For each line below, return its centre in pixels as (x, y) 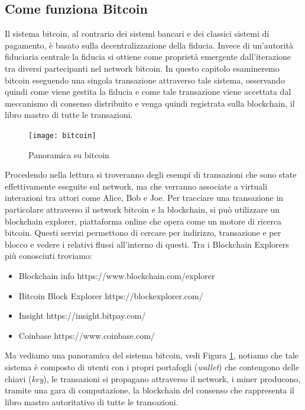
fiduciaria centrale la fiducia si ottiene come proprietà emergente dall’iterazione (148, 57)
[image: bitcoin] (62, 135)
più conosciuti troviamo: (48, 256)
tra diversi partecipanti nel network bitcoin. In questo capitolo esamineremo (142, 68)
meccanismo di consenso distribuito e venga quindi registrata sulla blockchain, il (150, 103)
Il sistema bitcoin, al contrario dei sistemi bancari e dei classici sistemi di (137, 33)
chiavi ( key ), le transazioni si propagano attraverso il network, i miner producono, (153, 378)
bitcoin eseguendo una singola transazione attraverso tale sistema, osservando (145, 80)
